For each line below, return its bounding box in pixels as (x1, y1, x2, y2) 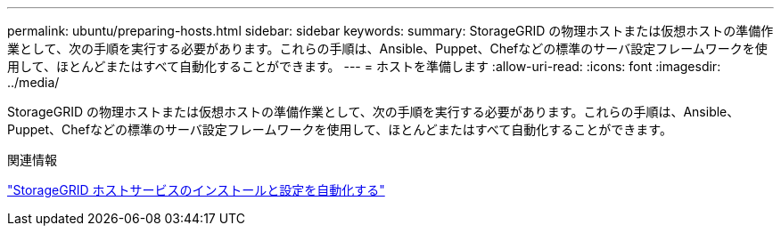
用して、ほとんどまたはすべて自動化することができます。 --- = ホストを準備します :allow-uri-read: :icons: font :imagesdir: (7, 59, 721, 74)
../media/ (7, 75, 60, 90)
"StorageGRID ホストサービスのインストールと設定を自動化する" (7, 182, 385, 197)
